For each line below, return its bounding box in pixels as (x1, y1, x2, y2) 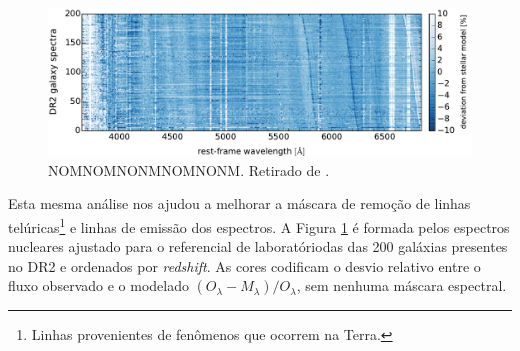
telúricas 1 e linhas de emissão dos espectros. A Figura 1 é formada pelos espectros (8, 214, 510, 237)
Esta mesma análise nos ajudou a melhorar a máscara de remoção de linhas (8, 193, 471, 214)
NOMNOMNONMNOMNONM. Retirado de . (48, 159, 330, 180)
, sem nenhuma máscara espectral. (296, 275, 507, 296)
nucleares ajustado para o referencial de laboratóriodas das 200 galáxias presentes (8, 236, 508, 257)
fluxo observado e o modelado (8, 275, 189, 296)
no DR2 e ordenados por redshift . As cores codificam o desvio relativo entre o (8, 255, 481, 276)
